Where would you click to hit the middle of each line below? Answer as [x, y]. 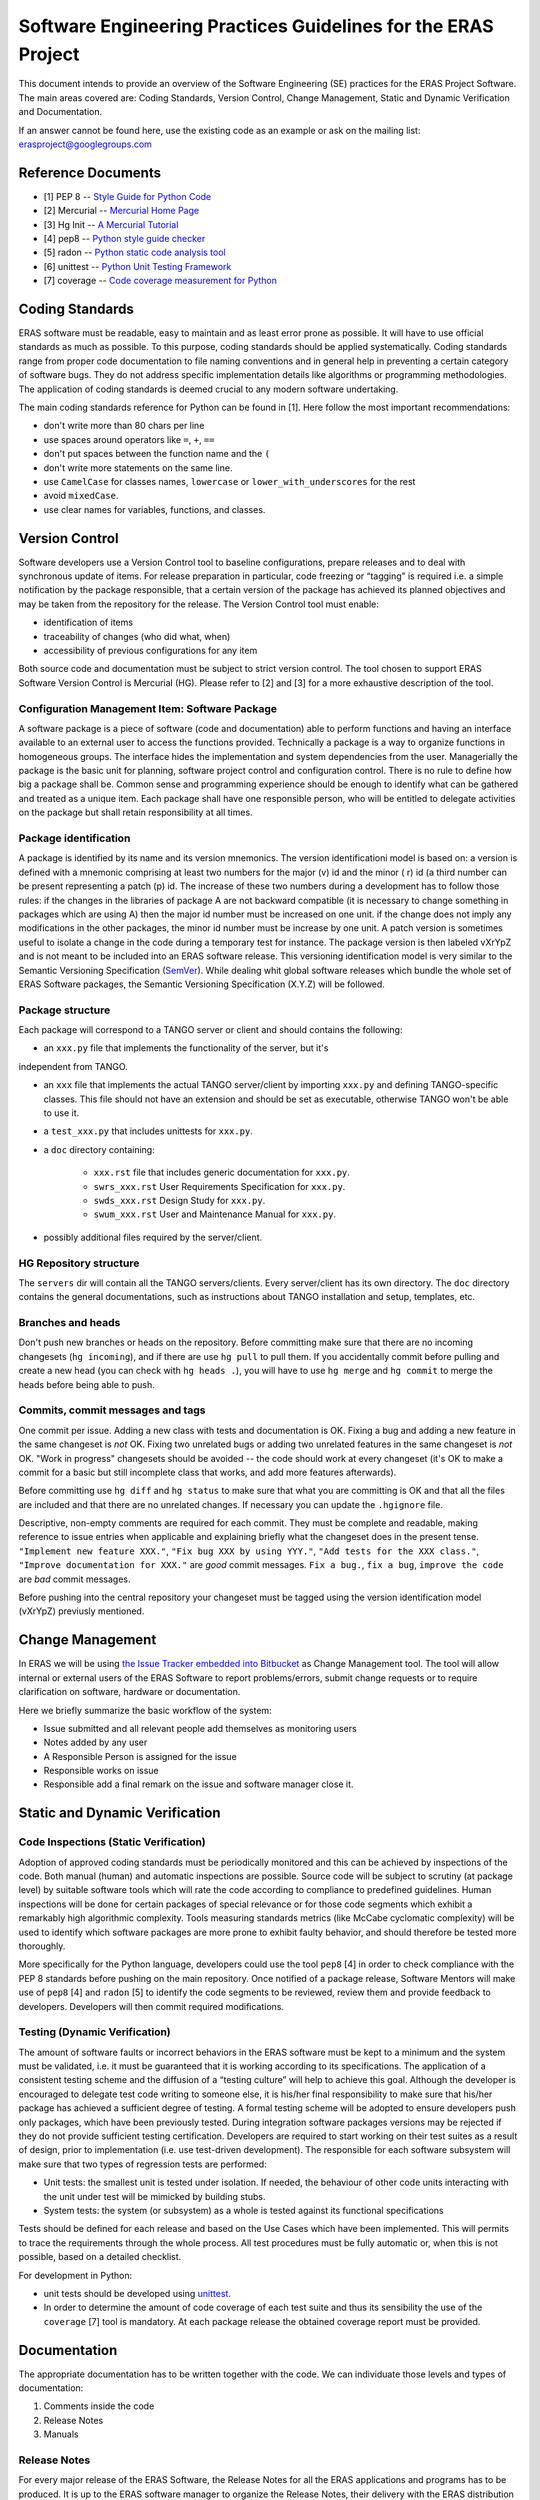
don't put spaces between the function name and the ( [156, 454]
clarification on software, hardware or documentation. [129, 1692]
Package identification [74, 838]
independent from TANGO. [73, 1066]
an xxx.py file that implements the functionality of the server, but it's [186, 1048]
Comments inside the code [99, 2406]
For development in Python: [75, 2275]
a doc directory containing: [99, 1149]
